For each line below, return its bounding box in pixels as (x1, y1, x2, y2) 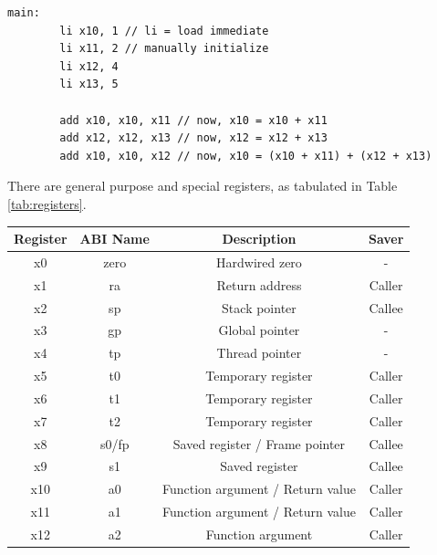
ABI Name (79, 229, 150, 248)
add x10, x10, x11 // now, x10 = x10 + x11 (59, 113, 328, 127)
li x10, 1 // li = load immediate (59, 24, 269, 37)
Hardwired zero (216, 252, 302, 271)
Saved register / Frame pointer (172, 434, 346, 453)
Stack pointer (222, 298, 297, 317)
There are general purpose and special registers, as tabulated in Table (7, 176, 398, 195)
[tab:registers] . (7, 194, 87, 213)
